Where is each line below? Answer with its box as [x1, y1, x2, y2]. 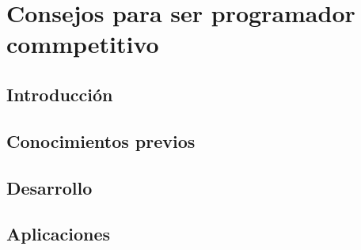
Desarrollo [6, 175, 93, 199]
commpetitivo [6, 28, 159, 60]
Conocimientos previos [6, 128, 196, 153]
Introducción [6, 81, 113, 106]
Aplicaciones [6, 222, 111, 246]
